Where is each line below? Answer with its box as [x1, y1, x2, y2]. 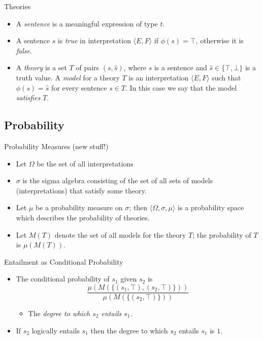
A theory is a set [16, 62, 67, 73]
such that [212, 72, 241, 82]
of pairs [76, 62, 100, 73]
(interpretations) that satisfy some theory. [16, 185, 147, 195]
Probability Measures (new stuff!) [4, 140, 109, 151]
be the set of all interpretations [37, 158, 134, 168]
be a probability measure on [35, 202, 123, 213]
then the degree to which [90, 325, 168, 335]
